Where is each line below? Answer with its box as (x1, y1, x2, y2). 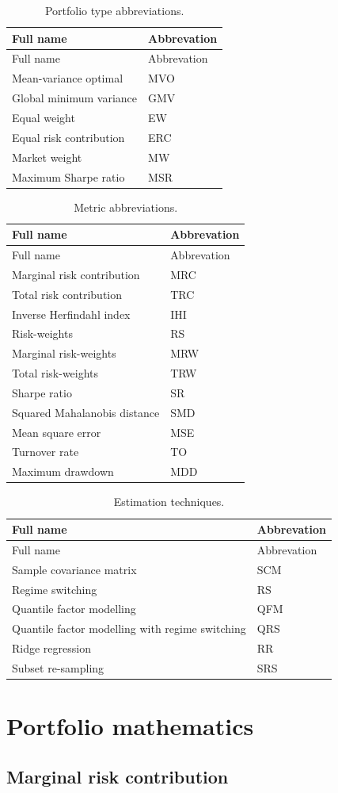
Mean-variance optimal (12, 70, 123, 86)
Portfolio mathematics (6, 710, 254, 742)
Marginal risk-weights (12, 345, 116, 362)
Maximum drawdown (12, 463, 114, 480)
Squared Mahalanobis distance (12, 404, 160, 420)
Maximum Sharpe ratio (12, 168, 125, 185)
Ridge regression (12, 640, 91, 657)
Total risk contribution (12, 285, 123, 302)
